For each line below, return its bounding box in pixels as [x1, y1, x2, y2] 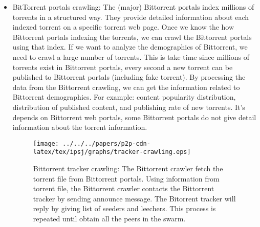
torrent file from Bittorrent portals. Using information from [33, 173, 220, 184]
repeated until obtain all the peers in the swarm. [33, 213, 186, 223]
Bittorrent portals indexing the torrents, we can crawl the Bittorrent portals [12, 31, 252, 42]
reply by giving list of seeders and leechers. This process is [33, 203, 216, 214]
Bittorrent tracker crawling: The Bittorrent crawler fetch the [33, 163, 223, 174]
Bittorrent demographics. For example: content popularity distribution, [12, 92, 236, 102]
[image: [33, 140, 59, 147]
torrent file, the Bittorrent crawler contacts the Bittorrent [33, 183, 214, 194]
